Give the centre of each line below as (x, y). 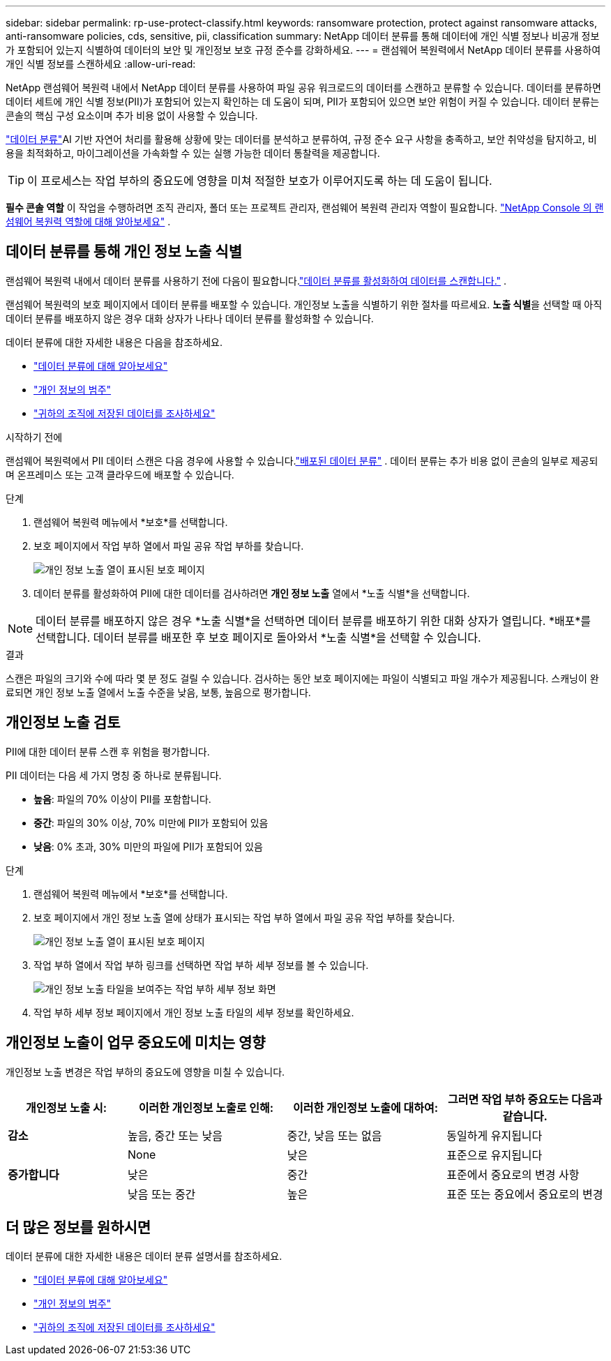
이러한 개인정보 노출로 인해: (206, 1107)
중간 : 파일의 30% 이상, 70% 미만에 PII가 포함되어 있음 (151, 822)
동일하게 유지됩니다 (495, 1135)
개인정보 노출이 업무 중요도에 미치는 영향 (136, 1043)
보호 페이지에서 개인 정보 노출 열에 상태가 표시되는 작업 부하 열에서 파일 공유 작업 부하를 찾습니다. (244, 917)
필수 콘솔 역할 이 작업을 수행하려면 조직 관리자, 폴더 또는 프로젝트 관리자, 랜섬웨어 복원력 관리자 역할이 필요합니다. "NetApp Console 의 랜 (305, 208)
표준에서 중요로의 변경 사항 (513, 1174)
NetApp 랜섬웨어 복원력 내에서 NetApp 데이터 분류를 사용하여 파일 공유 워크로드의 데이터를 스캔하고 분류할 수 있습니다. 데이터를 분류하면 (303, 88)
